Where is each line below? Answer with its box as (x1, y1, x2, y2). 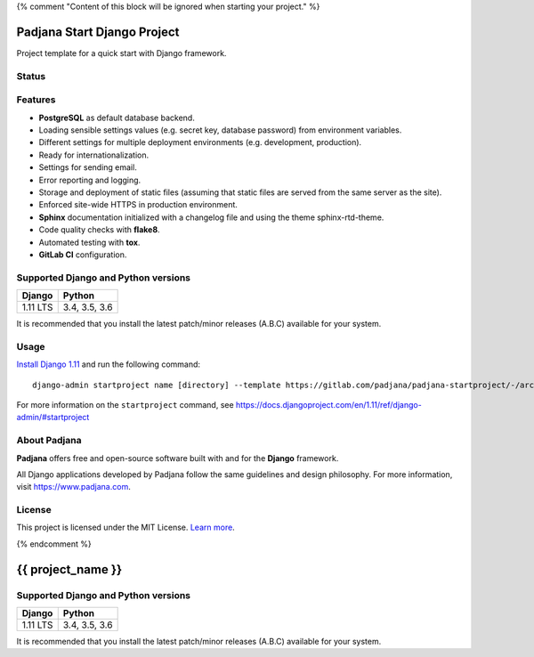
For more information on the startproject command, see (16, 399, 235, 410)
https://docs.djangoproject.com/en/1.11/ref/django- (236, 399, 422, 410)
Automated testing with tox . (38, 237, 141, 247)
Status (16, 69, 46, 82)
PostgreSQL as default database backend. (38, 112, 195, 123)
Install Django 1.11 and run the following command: (16, 359, 200, 369)
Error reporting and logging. (38, 174, 142, 185)
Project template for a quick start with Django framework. (16, 47, 227, 58)
